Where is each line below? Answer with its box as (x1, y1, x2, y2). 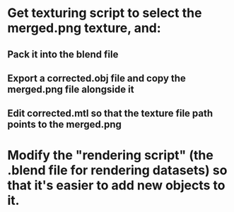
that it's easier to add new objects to (7, 177, 226, 193)
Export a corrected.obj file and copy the (7, 72, 186, 84)
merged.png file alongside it (7, 83, 134, 95)
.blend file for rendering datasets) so (7, 162, 228, 178)
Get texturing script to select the (7, 5, 202, 21)
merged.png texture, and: (7, 20, 161, 36)
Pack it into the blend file (7, 48, 119, 60)
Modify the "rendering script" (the (7, 147, 213, 163)
